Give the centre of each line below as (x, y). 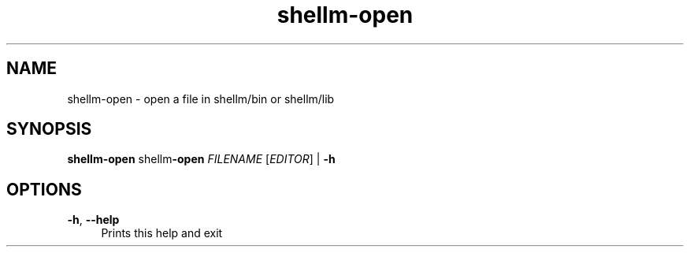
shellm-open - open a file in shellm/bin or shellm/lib (201, 99)
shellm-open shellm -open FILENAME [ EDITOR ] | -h (201, 159)
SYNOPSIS (49, 129)
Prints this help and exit (162, 233)
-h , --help (93, 220)
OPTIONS (44, 189)
